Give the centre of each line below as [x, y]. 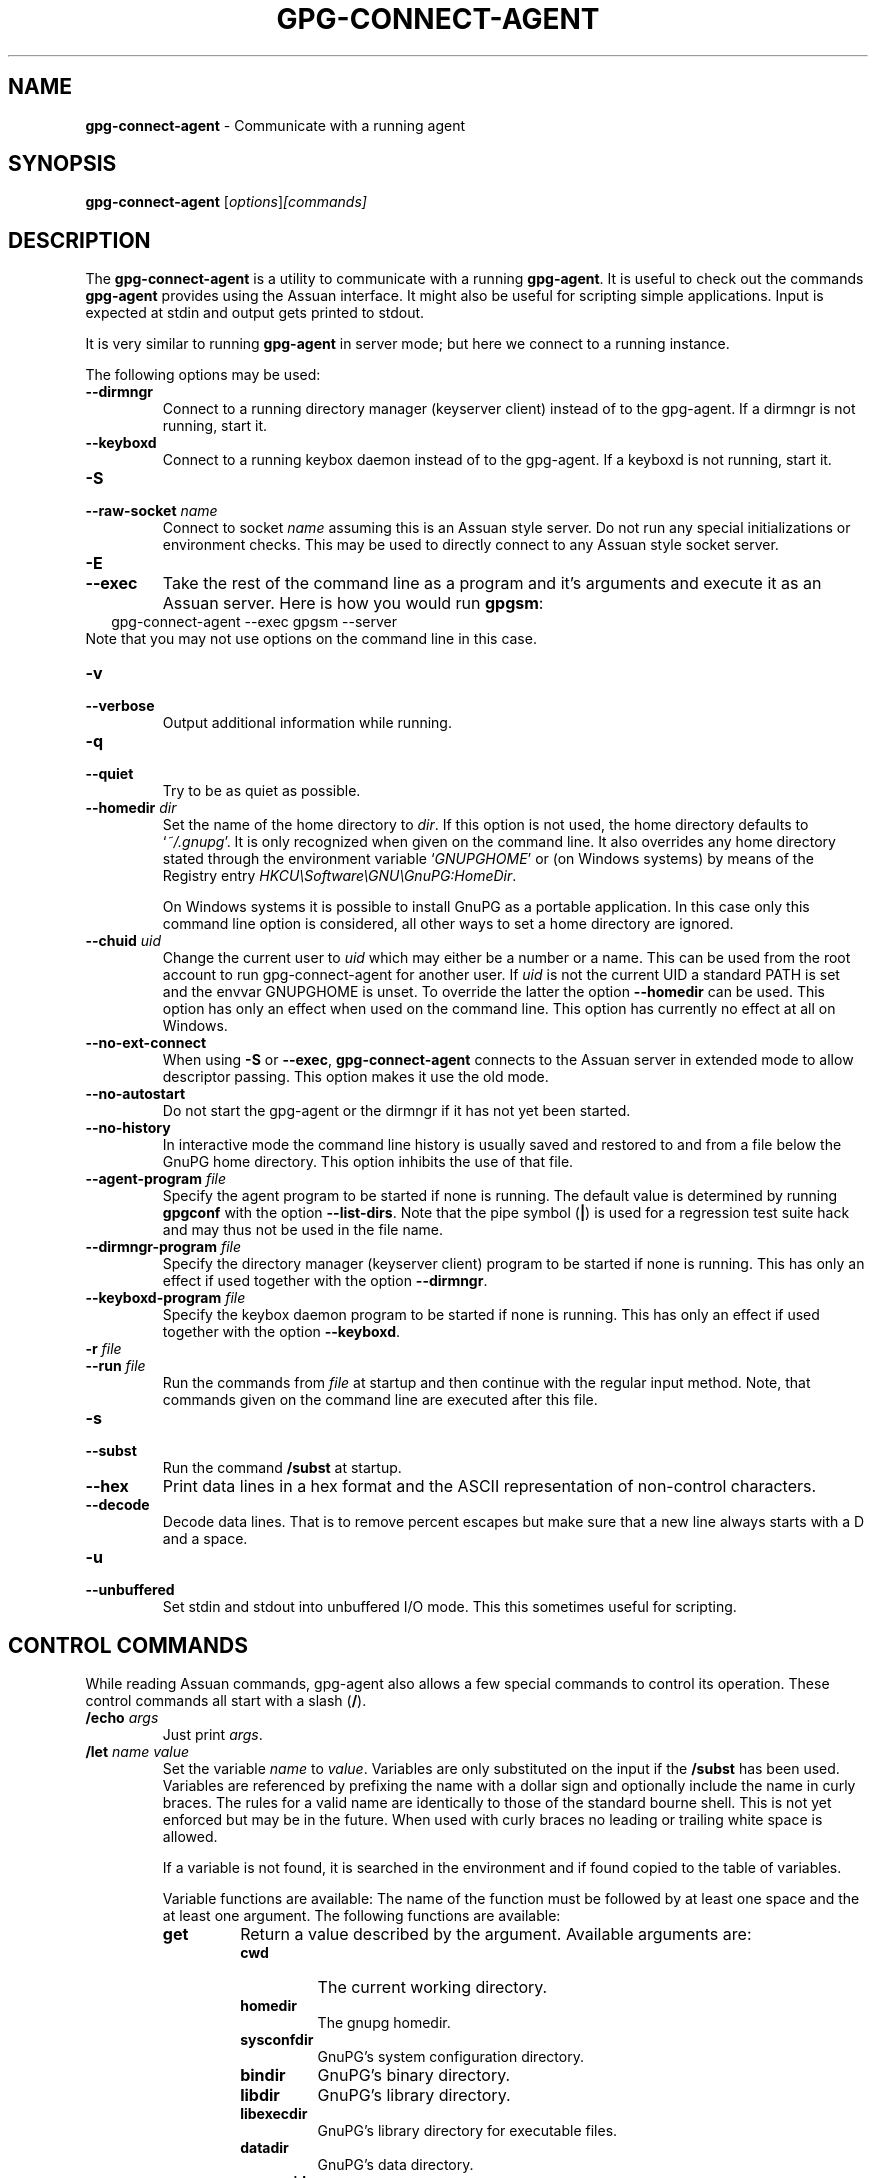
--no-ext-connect [146, 1043]
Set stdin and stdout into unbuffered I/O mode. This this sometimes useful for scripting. [449, 1607]
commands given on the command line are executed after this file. [380, 1400]
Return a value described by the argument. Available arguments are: [496, 1934]
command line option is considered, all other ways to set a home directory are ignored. [448, 924]
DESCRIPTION [79, 240]
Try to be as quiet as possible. [261, 791]
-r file [103, 1349]
